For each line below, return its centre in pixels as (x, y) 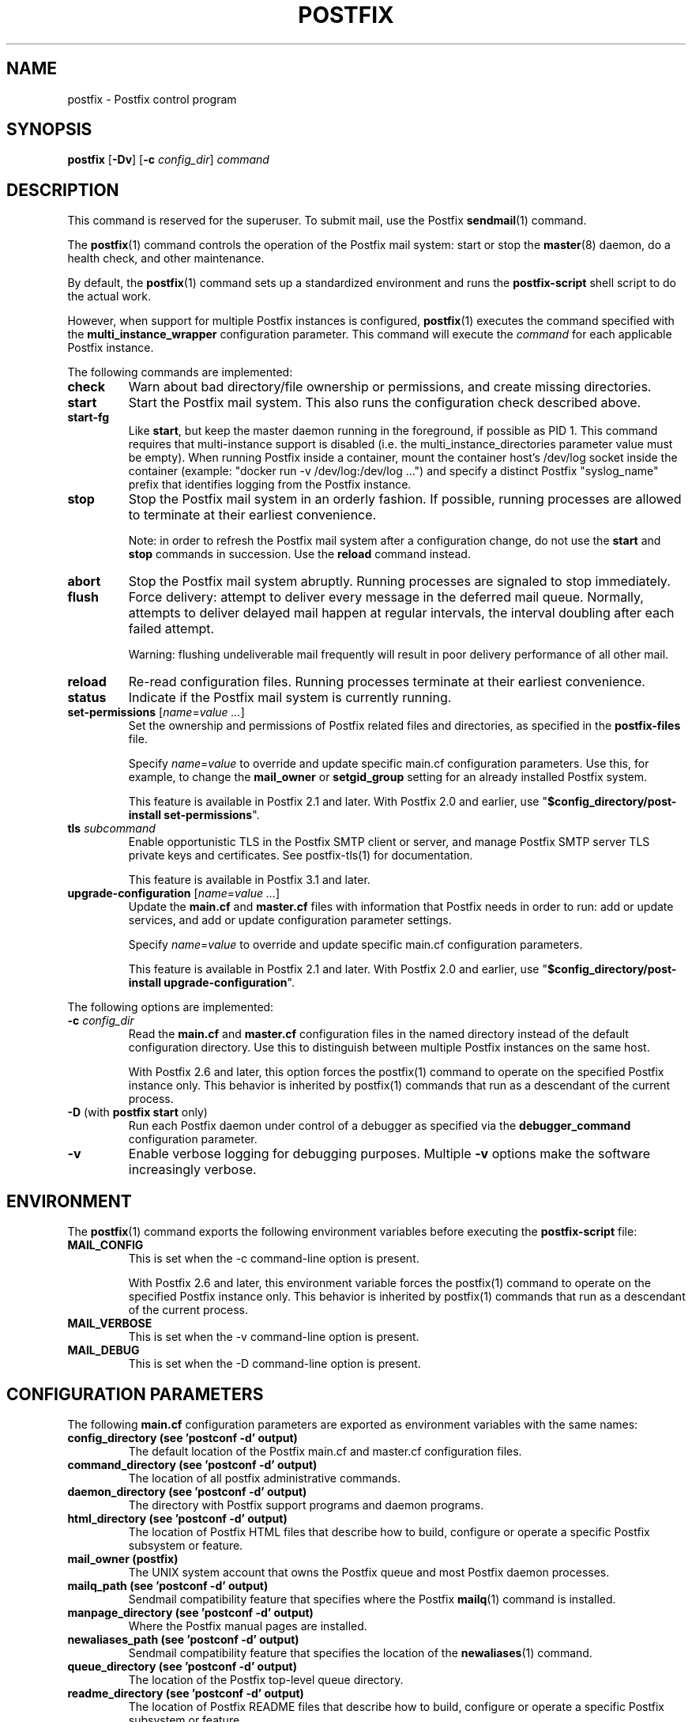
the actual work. (109, 296)
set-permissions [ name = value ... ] (156, 712)
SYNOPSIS (49, 130)
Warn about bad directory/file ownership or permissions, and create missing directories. (390, 387)
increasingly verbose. (192, 1170)
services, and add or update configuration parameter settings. (290, 920)
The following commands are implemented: (180, 372)
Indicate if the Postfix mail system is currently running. (290, 698)
